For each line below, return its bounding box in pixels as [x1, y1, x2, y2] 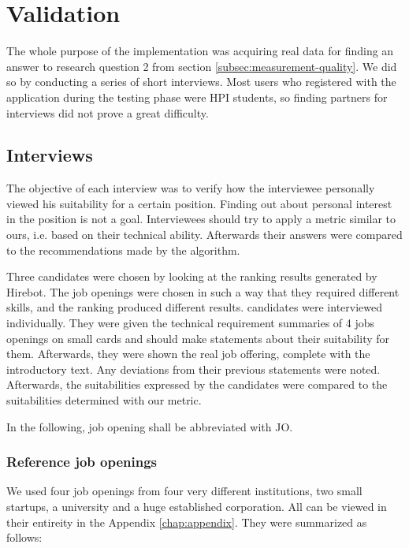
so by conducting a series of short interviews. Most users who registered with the [6, 73, 396, 90]
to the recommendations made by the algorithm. [6, 241, 240, 258]
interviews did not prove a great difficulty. [6, 104, 209, 121]
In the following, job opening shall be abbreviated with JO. [6, 418, 293, 434]
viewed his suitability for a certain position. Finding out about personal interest [6, 195, 392, 211]
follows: [6, 529, 43, 546]
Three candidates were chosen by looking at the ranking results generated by [6, 268, 377, 285]
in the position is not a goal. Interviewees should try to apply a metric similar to [6, 211, 396, 227]
